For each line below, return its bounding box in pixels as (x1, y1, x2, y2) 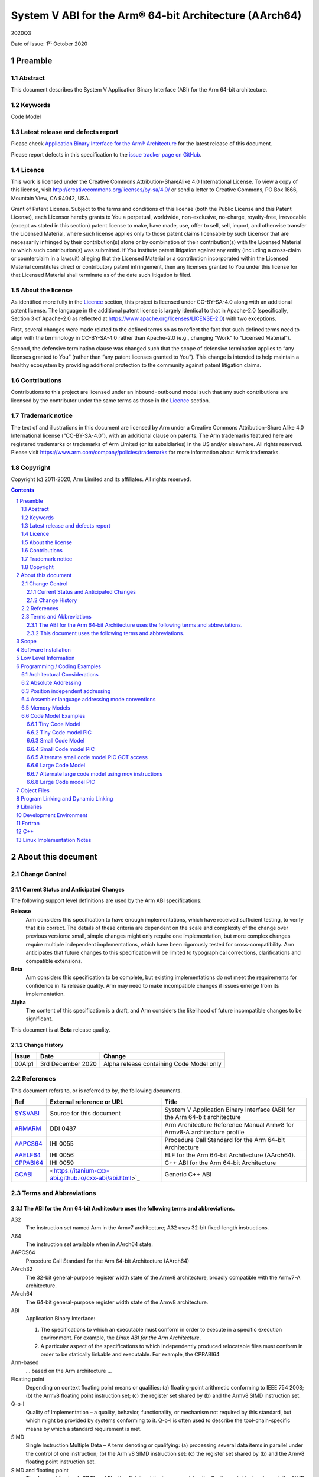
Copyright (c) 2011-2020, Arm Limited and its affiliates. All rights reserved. (11, 476, 191, 483)
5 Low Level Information (16, 655, 75, 662)
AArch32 (11, 1265, 33, 1273)
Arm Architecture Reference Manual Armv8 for (164, 1121, 294, 1129)
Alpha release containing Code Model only (103, 1060, 222, 1068)
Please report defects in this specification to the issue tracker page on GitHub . (11, 151, 202, 158)
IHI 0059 (50, 1159, 74, 1167)
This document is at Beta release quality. (11, 1026, 110, 1033)
